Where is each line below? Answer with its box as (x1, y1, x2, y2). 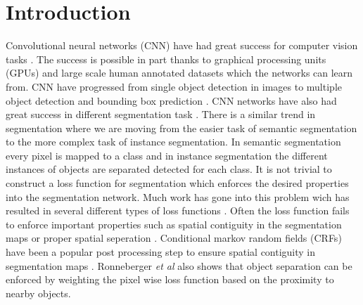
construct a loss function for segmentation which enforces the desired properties (6, 176, 349, 190)
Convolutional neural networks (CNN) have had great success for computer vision (6, 38, 358, 53)
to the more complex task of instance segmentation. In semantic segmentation (6, 134, 341, 149)
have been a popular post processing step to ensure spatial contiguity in (6, 245, 316, 259)
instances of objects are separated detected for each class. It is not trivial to (6, 162, 332, 176)
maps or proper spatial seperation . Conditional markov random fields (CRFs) (6, 231, 342, 245)
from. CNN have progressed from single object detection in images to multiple (6, 79, 342, 93)
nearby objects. (6, 285, 71, 300)
